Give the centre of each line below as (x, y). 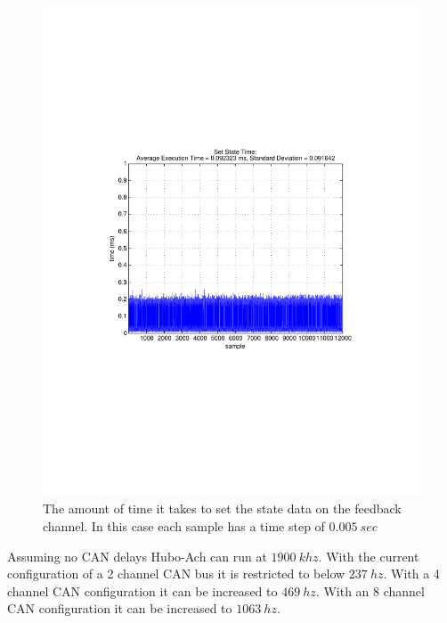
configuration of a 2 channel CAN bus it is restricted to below (176, 574)
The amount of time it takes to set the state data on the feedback (222, 508)
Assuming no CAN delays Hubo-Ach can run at (137, 556)
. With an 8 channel (370, 590)
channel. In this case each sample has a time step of (184, 526)
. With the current (369, 556)
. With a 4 (411, 574)
